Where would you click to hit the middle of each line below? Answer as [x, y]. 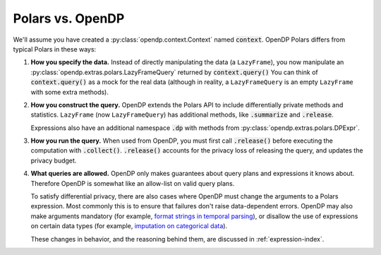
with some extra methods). [69, 92]
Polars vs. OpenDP [69, 18]
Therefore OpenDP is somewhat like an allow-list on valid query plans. [133, 183]
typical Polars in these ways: [55, 49]
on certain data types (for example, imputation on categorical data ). [129, 226]
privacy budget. [54, 160]
